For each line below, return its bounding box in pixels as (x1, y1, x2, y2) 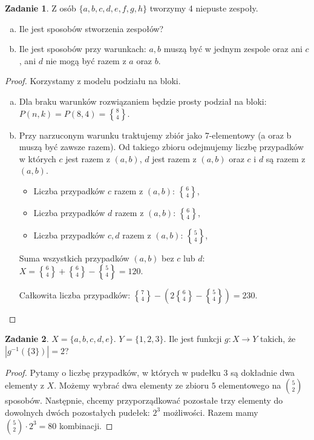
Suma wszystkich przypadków (19, 251, 129, 264)
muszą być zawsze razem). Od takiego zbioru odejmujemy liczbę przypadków (19, 140, 304, 153)
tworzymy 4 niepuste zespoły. (149, 2, 258, 14)
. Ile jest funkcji (163, 332, 222, 345)
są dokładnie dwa (231, 366, 295, 378)
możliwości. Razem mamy (163, 406, 258, 418)
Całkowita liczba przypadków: (19, 288, 131, 301)
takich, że (260, 332, 296, 345)
